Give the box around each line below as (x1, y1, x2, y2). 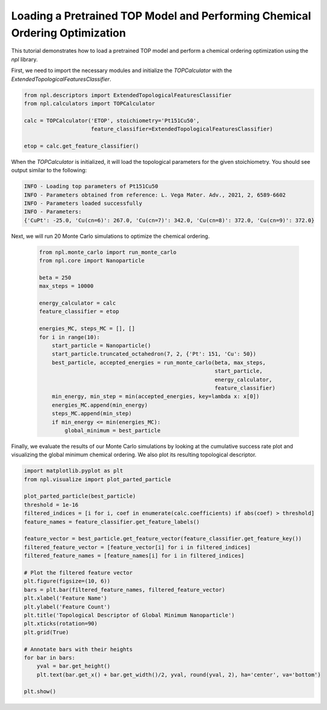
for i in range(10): (39, 334, 100, 340)
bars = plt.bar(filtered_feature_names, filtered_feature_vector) (24, 586, 225, 593)
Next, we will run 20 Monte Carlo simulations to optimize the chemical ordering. (11, 232, 210, 240)
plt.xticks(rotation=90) (24, 620, 98, 627)
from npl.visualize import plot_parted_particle (24, 476, 171, 482)
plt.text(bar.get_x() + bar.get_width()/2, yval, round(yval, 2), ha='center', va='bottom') (36, 671, 321, 678)
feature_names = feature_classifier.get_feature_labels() (24, 518, 200, 525)
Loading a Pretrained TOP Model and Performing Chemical (11, 9, 311, 22)
